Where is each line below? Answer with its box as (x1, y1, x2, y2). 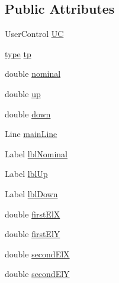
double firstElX (5, 207, 60, 220)
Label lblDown (5, 187, 58, 200)
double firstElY (5, 228, 60, 240)
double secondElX (5, 247, 70, 260)
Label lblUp (5, 167, 48, 180)
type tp (5, 47, 31, 60)
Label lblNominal (5, 147, 68, 160)
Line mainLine (5, 127, 57, 140)
